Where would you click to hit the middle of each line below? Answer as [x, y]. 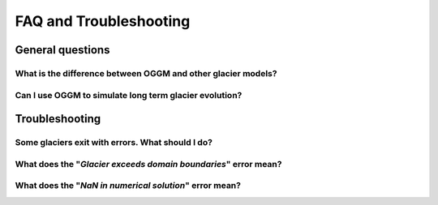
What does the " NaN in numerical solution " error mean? [128, 186]
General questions [62, 50]
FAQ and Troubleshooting [103, 21]
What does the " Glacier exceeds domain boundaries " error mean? [148, 164]
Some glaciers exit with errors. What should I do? [114, 143]
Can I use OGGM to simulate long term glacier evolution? [129, 95]
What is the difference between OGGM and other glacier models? [146, 73]
